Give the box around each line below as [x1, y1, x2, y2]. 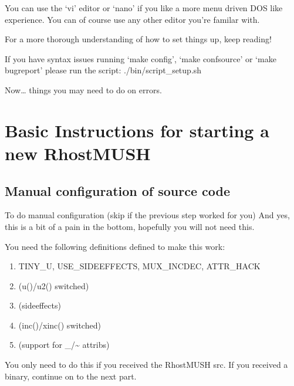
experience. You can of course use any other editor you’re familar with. [5, 13, 260, 25]
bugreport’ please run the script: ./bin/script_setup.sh [5, 64, 202, 76]
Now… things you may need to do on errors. [5, 83, 162, 96]
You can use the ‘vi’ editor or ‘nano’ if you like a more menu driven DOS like [5, 2, 283, 13]
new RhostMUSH [5, 141, 151, 165]
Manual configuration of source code [5, 181, 231, 199]
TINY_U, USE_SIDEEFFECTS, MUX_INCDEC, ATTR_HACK [18, 260, 261, 272]
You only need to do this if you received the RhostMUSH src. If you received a [5, 358, 288, 371]
